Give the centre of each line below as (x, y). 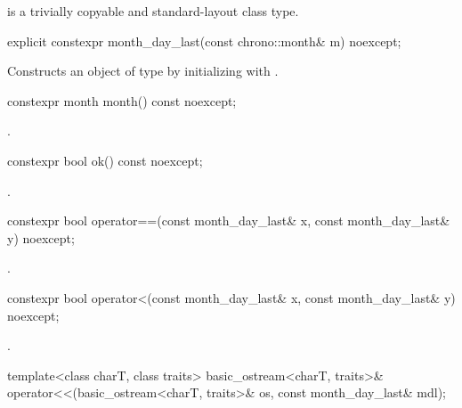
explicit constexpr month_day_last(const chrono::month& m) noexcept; (204, 41)
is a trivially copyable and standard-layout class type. (153, 11)
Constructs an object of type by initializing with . (143, 71)
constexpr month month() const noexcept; (122, 100)
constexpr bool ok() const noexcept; (105, 160)
